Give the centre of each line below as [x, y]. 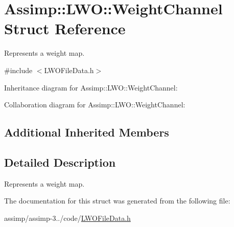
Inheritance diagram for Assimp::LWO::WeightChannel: [91, 87]
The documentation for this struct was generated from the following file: [117, 201]
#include [18, 70]
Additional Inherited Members [87, 132]
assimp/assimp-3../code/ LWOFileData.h [67, 218]
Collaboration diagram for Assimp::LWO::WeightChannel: [95, 105]
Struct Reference [65, 28]
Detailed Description [60, 162]
